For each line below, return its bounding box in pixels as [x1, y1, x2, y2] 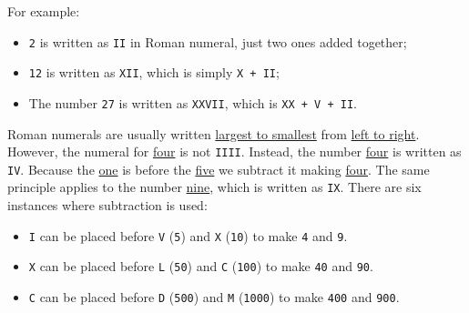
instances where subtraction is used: [7, 196, 208, 215]
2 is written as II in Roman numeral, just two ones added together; [28, 32, 407, 51]
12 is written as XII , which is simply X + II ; [28, 63, 280, 82]
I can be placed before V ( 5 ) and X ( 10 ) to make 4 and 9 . [28, 226, 348, 245]
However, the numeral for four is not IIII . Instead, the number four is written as [7, 142, 462, 161]
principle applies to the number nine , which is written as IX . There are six [7, 177, 422, 197]
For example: [7, 2, 80, 20]
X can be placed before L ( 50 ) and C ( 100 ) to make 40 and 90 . [28, 257, 373, 276]
